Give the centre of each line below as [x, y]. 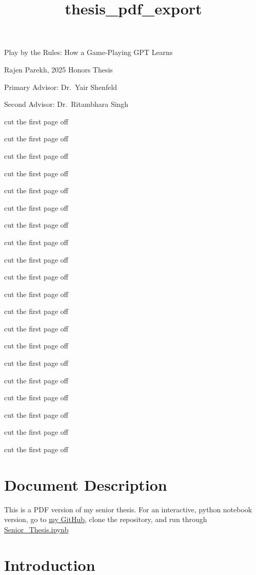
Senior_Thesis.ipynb [36, 529]
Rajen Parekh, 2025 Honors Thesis [58, 69]
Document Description [86, 484]
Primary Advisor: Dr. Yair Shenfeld [61, 87]
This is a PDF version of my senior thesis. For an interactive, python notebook [128, 509]
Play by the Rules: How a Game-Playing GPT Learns [88, 52]
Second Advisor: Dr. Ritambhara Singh [66, 104]
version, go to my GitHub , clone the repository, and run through [106, 519]
